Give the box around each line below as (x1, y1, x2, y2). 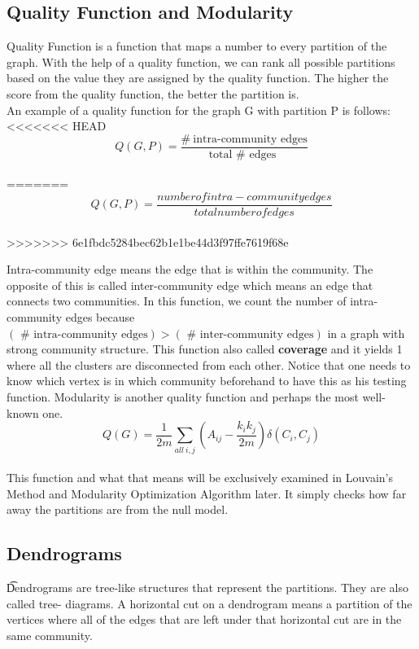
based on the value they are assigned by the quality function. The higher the (7, 69, 389, 86)
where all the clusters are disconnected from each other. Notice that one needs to (7, 356, 411, 373)
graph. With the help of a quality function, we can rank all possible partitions (7, 53, 395, 70)
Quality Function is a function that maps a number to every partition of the (7, 37, 387, 55)
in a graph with (327, 324, 405, 341)
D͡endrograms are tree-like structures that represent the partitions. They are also (7, 579, 408, 596)
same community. (7, 626, 93, 643)
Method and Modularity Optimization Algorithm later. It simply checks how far (7, 485, 407, 502)
